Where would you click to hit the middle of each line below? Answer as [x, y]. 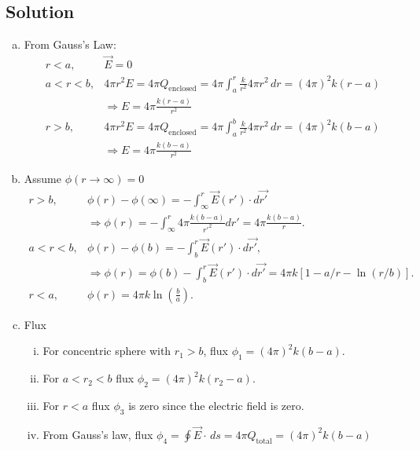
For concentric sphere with [107, 351]
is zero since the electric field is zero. [216, 405]
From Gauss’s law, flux [98, 434]
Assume [42, 178]
